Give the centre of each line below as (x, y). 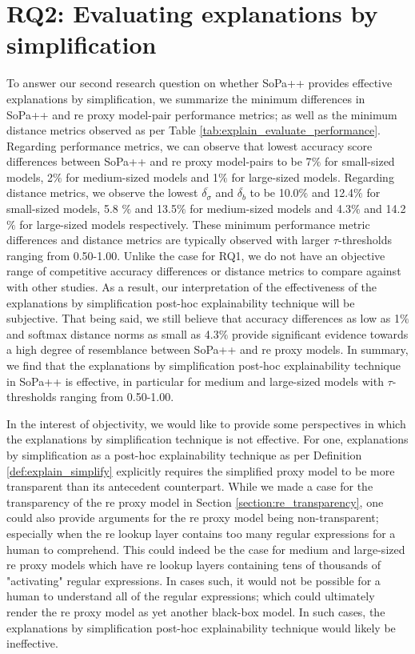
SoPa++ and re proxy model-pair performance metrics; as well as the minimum (202, 114)
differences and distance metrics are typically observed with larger (168, 240)
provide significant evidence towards (320, 333)
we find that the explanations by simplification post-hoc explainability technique (204, 365)
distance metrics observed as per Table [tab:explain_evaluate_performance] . (194, 130)
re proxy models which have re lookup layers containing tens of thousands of (194, 565)
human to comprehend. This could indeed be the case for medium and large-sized (206, 549)
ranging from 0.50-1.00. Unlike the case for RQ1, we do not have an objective (196, 255)
